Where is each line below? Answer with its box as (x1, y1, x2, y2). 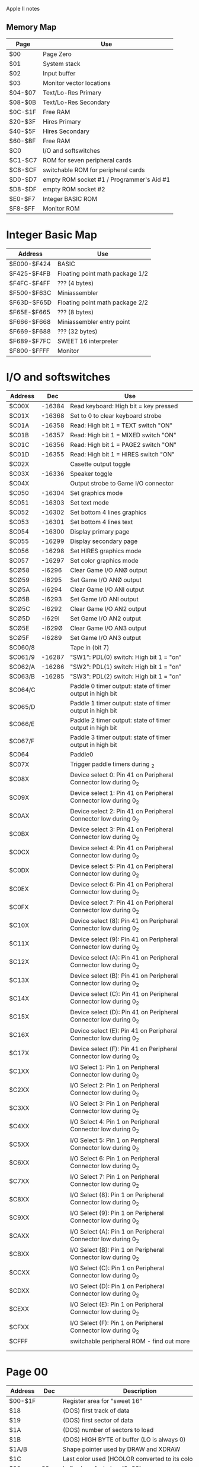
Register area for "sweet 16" (62, 1396, 143, 1405)
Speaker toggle (70, 469, 113, 478)
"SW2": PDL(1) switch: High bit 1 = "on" (70, 662, 182, 671)
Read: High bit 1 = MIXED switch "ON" (70, 431, 176, 439)
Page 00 (6, 1365, 49, 1378)
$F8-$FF (9, 204, 36, 213)
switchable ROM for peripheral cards (43, 166, 145, 174)
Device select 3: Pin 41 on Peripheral (70, 825, 174, 834)
